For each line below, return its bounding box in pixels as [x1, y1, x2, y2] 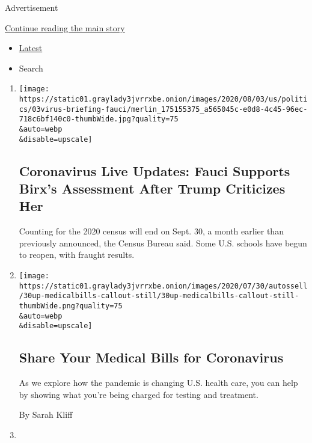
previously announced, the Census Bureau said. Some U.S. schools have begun [19, 236, 307, 249]
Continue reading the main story [5, 21, 125, 34]
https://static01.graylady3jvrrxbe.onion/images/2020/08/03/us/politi [19, 95, 308, 104]
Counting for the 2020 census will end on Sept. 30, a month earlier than [19, 225, 284, 237]
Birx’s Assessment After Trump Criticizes [19, 179, 286, 198]
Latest [19, 41, 43, 54]
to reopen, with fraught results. [19, 248, 135, 261]
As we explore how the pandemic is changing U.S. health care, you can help [19, 376, 298, 389]
